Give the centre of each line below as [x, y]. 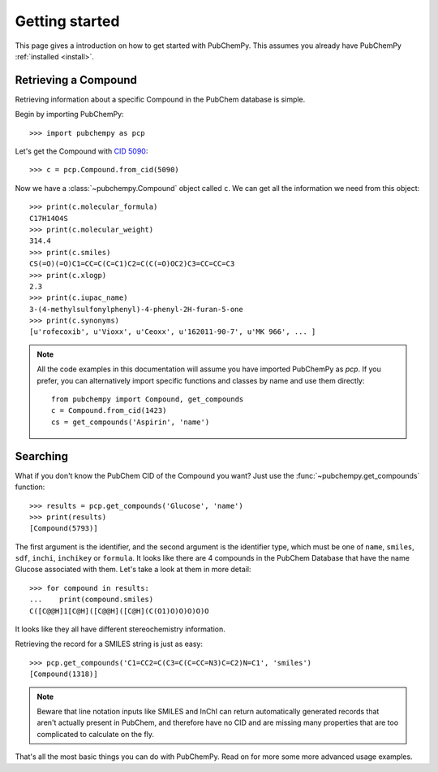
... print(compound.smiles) [92, 600]
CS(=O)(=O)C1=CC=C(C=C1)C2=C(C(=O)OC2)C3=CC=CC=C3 [132, 264]
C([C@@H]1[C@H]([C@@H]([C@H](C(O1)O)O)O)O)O [120, 611]
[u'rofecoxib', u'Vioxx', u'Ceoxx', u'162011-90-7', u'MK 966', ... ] [173, 332]
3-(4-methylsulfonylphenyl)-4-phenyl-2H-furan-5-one [136, 309]
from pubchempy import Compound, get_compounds [148, 399]
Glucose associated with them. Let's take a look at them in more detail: [133, 570]
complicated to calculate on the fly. [95, 734]
